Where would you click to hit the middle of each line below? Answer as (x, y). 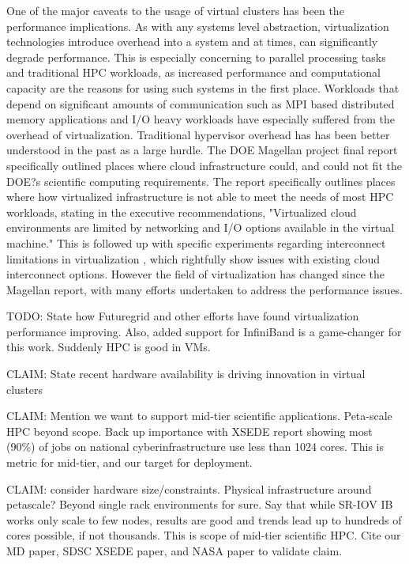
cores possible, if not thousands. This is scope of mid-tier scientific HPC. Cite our (204, 535)
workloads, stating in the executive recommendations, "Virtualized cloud (182, 212)
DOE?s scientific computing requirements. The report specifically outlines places (201, 181)
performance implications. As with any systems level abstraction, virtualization (198, 26)
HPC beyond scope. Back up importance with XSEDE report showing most (189, 431)
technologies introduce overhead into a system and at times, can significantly (192, 42)
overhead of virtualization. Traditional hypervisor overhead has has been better (198, 134)
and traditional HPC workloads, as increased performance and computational (193, 72)
